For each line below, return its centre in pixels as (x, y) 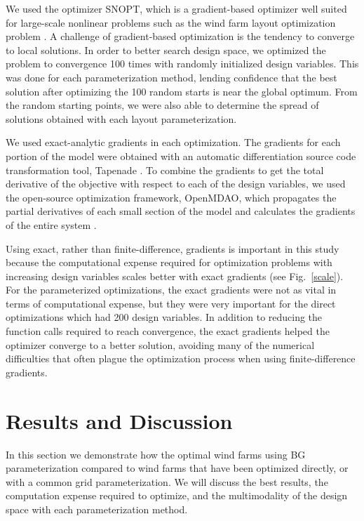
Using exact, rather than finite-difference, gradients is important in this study (173, 248)
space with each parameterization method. (97, 509)
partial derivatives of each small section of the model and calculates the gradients (181, 211)
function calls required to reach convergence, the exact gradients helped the (168, 331)
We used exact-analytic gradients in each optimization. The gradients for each (173, 142)
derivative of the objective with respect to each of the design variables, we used (176, 184)
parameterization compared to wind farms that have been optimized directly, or (177, 468)
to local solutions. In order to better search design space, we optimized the (166, 50)
